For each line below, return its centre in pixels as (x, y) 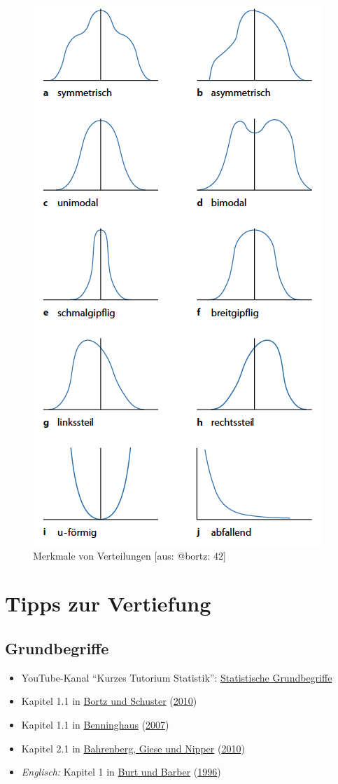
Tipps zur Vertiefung (108, 603)
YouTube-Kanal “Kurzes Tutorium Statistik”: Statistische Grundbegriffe (177, 677)
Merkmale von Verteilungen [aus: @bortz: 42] (129, 555)
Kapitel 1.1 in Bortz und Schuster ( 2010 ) (109, 701)
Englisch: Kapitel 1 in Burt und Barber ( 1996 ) (121, 772)
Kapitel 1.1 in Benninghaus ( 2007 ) (95, 724)
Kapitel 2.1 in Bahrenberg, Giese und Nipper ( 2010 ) (133, 748)
